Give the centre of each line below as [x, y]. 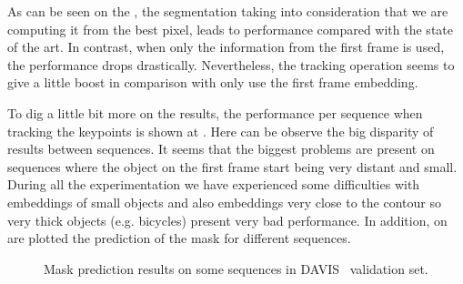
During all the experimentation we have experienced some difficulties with [214, 184]
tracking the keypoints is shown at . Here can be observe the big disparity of [221, 131]
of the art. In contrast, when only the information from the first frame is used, [226, 47]
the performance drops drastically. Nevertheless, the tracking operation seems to [231, 64]
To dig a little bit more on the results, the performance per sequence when [215, 112]
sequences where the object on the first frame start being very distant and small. [232, 166]
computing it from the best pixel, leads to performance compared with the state [230, 29]
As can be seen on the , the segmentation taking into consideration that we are [228, 11]
